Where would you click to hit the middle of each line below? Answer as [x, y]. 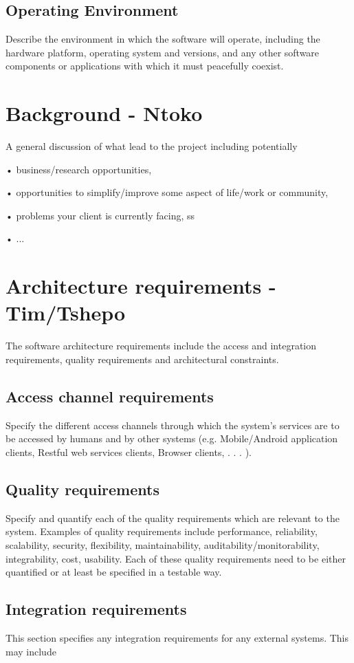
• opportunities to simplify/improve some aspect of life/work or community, [167, 192]
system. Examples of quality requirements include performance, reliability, [162, 531]
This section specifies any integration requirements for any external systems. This [177, 637]
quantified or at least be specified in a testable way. [114, 572]
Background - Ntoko [104, 113]
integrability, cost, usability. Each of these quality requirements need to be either [176, 558]
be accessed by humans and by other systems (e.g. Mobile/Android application [172, 438]
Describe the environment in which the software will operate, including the [163, 39]
